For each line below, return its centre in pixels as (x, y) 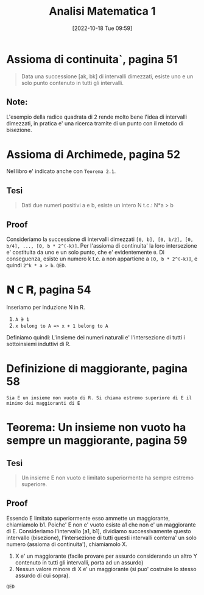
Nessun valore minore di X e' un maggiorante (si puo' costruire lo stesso (106, 569)
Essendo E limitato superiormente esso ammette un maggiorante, (88, 518)
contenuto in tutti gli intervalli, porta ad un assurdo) (79, 562)
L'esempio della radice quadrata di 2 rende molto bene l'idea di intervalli (97, 117)
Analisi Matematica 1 (102, 11)
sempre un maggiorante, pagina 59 (97, 441)
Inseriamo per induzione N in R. (46, 307)
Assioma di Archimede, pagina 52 (93, 154)
